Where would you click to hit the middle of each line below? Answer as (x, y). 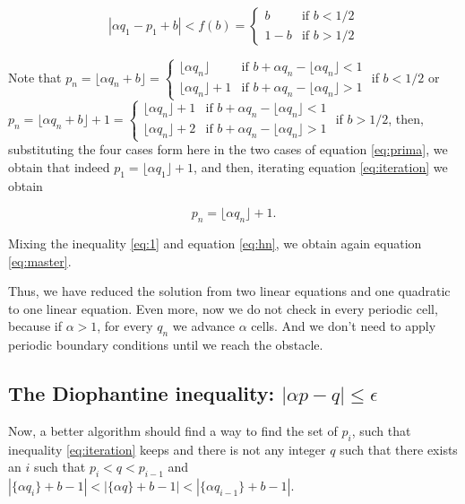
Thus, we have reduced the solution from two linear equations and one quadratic (229, 291)
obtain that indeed (59, 166)
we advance (204, 326)
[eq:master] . (40, 261)
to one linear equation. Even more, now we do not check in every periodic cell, (223, 308)
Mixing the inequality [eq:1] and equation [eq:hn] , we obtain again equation (215, 243)
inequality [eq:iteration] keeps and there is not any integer (167, 449)
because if (35, 326)
